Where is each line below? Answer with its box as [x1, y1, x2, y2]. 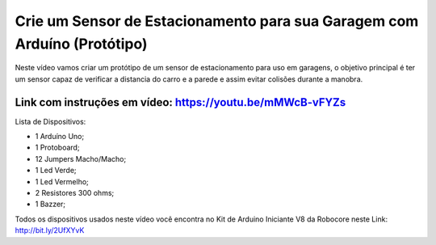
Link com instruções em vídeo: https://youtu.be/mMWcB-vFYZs [15, 95, 346, 109]
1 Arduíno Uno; [35, 132, 85, 142]
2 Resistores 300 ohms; [35, 188, 115, 197]
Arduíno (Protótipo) [15, 35, 149, 53]
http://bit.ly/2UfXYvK [15, 226, 85, 235]
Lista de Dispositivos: [15, 116, 86, 126]
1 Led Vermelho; [35, 176, 89, 186]
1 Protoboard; [35, 142, 80, 153]
